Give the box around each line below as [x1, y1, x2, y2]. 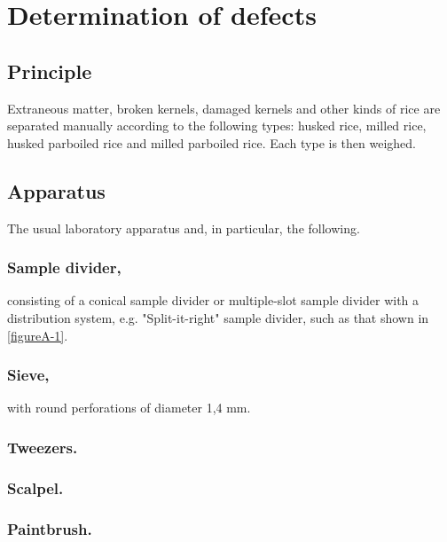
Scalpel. [7, 476, 64, 499]
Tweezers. [7, 436, 78, 458]
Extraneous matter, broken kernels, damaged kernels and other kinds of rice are [7, 98, 441, 117]
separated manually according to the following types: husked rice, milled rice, [7, 116, 427, 135]
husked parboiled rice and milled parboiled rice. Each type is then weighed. [7, 133, 416, 152]
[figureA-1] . [7, 326, 68, 344]
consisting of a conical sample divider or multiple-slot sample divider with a [7, 291, 420, 310]
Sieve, [7, 364, 50, 386]
